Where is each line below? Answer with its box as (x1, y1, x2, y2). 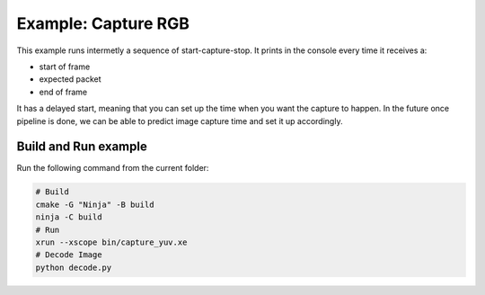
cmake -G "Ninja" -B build (35, 199, 154, 210)
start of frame (39, 61, 91, 72)
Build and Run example (16, 139, 147, 155)
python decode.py (35, 262, 112, 273)
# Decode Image (35, 250, 102, 260)
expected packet (39, 74, 102, 85)
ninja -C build (35, 212, 102, 222)
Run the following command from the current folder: (16, 163, 209, 174)
